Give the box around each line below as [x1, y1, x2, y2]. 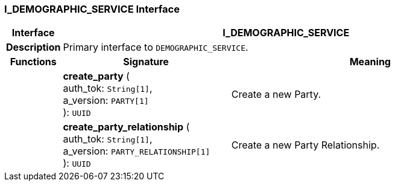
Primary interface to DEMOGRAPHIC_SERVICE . [63, 41, 248, 54]
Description [6, 41, 61, 54]
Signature [123, 56, 169, 68]
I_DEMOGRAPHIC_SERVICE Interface [4, 3, 180, 15]
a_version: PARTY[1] [63, 94, 149, 107]
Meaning [349, 56, 391, 68]
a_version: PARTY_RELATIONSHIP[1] [63, 145, 210, 158]
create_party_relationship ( [63, 121, 190, 133]
